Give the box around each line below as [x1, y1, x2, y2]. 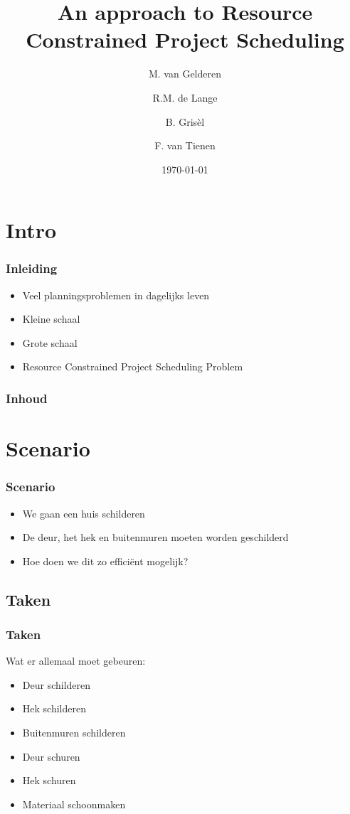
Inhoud [6, 389, 48, 407]
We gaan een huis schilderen [22, 505, 145, 520]
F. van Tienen [154, 138, 216, 153]
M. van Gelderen [148, 66, 222, 81]
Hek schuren [22, 773, 76, 788]
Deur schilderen [22, 677, 91, 692]
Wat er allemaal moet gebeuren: [6, 653, 146, 668]
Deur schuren [22, 749, 80, 764]
